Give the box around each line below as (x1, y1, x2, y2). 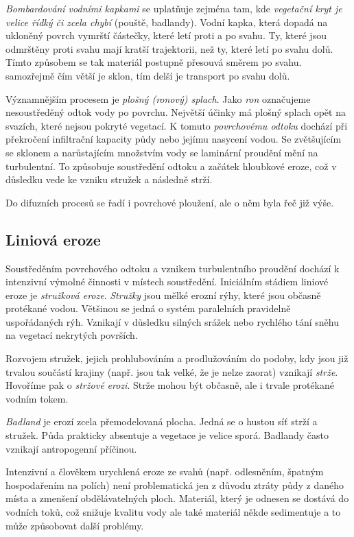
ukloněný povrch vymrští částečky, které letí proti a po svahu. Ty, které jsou (5, 28, 327, 43)
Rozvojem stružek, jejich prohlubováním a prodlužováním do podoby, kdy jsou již (5, 351, 349, 366)
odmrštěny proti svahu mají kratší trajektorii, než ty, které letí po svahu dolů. (5, 41, 333, 56)
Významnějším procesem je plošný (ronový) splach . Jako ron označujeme (5, 91, 311, 106)
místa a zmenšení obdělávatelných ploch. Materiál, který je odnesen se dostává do (5, 491, 349, 505)
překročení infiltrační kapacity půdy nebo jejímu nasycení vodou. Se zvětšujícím (5, 132, 342, 146)
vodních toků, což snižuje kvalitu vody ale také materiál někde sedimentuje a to (5, 505, 341, 519)
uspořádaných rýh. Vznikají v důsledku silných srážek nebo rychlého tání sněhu (5, 314, 339, 329)
